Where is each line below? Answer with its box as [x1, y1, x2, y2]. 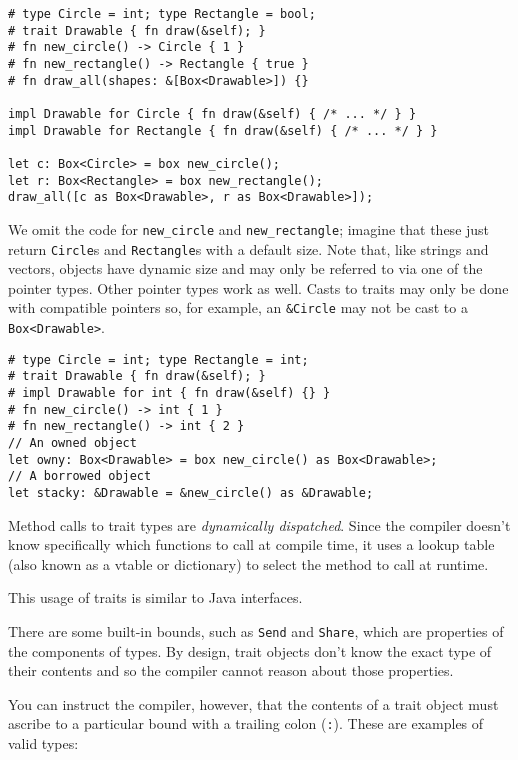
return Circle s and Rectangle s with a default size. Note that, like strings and [8, 238, 489, 259]
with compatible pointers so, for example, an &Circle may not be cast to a [8, 297, 468, 318]
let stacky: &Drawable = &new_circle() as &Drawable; [8, 485, 374, 500]
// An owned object [8, 435, 137, 450]
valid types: [8, 733, 79, 754]
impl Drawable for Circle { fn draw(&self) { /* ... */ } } [8, 106, 417, 121]
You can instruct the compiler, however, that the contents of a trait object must [8, 693, 499, 714]
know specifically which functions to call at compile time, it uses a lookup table [8, 534, 495, 555]
